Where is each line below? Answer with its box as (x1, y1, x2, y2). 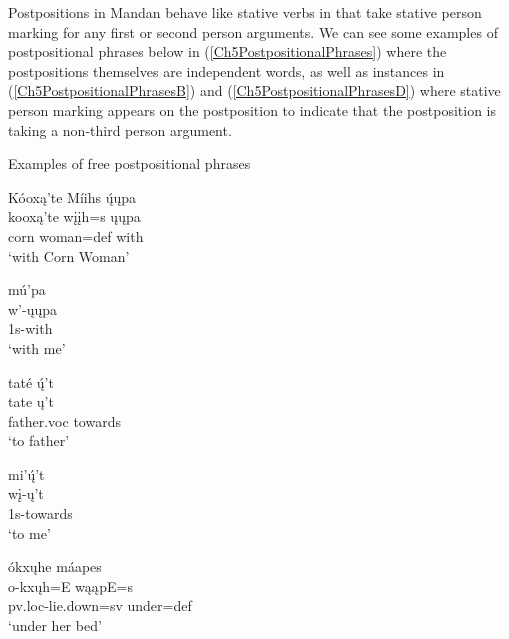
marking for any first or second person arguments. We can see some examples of (8, 21, 498, 42)
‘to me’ (8, 522, 51, 543)
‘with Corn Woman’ (8, 245, 130, 266)
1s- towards (8, 503, 73, 524)
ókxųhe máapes (8, 556, 102, 577)
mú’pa (8, 279, 46, 300)
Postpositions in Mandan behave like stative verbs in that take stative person (8, 2, 482, 22)
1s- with (8, 318, 53, 339)
